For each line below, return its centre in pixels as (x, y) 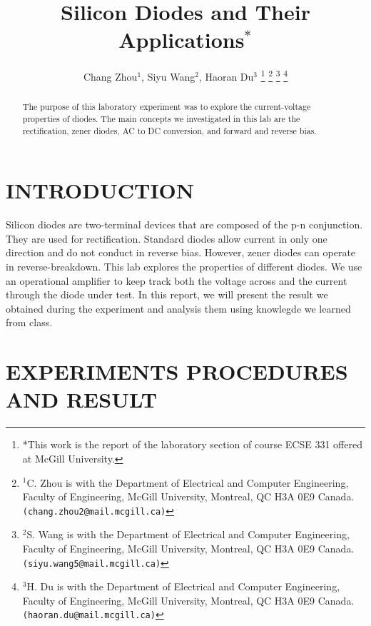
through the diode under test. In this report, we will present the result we (167, 294)
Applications (182, 40)
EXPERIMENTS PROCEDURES (177, 372)
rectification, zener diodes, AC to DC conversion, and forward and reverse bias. (169, 130)
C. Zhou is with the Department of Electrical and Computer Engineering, (188, 482)
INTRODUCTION (100, 190)
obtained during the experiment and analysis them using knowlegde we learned (178, 308)
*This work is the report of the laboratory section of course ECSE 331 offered (192, 444)
